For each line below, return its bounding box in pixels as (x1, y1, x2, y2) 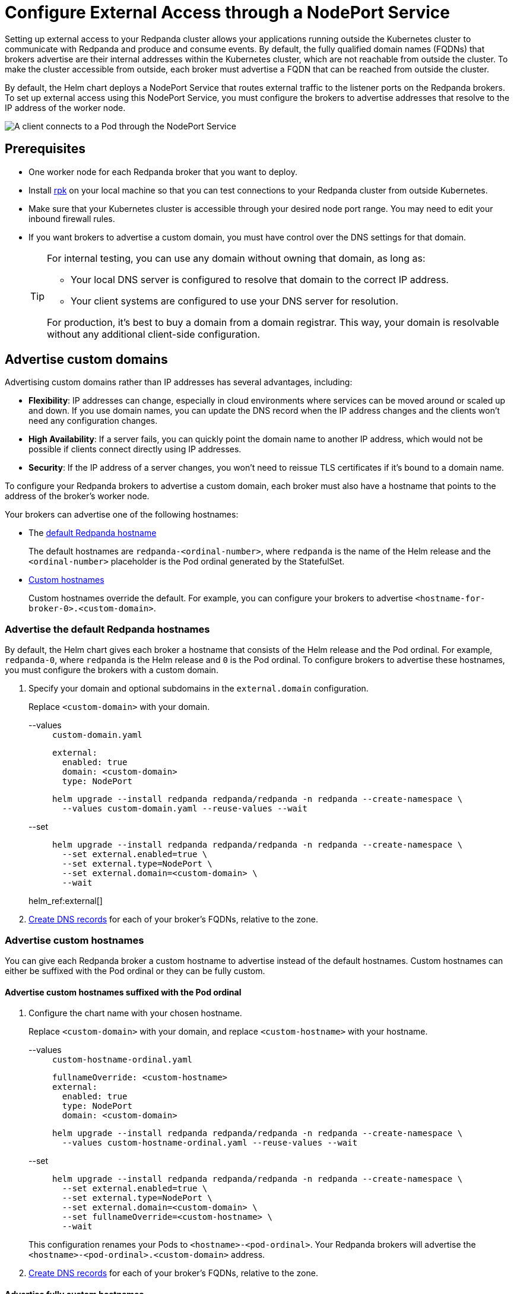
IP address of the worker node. (5, 102, 126, 113)
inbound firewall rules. (28, 213, 115, 224)
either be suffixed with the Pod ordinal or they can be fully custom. (5, 965, 265, 976)
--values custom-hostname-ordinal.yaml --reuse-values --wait (62, 1138, 358, 1148)
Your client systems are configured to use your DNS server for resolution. (71, 294, 398, 307)
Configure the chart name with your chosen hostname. (28, 1008, 242, 1019)
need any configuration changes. (28, 416, 158, 426)
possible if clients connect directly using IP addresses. (28, 444, 242, 455)
